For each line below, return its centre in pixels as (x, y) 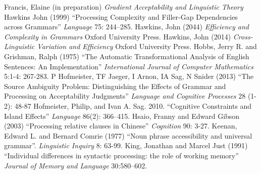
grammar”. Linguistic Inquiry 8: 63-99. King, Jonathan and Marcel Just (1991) (126, 145)
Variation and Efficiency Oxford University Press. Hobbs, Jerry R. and (147, 46)
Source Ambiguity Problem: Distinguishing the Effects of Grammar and (115, 86)
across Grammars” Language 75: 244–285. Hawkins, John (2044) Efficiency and (126, 27)
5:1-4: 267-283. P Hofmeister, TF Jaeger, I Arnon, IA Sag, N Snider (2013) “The (129, 76)
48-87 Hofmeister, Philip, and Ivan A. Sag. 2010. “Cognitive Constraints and (133, 105)
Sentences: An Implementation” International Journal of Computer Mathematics (129, 66)
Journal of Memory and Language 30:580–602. (76, 165)
